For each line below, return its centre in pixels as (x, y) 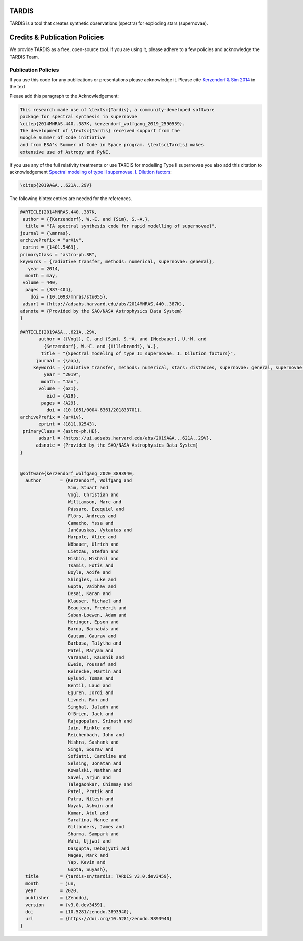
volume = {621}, (59, 389)
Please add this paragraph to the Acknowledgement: (64, 96)
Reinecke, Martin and (94, 671)
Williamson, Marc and (94, 502)
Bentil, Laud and (89, 685)
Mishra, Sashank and (93, 742)
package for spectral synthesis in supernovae (79, 117)
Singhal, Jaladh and (93, 707)
